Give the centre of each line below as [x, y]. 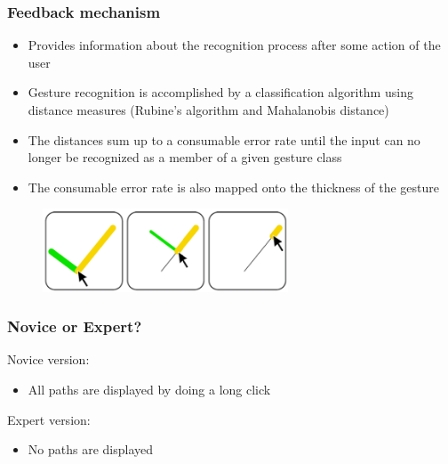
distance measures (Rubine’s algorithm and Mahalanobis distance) [208, 110]
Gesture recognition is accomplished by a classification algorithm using [220, 92]
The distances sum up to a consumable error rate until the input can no [224, 139]
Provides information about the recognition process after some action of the [234, 45]
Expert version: [49, 419]
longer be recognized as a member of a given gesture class [185, 157]
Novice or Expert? [75, 326]
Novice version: [48, 359]
